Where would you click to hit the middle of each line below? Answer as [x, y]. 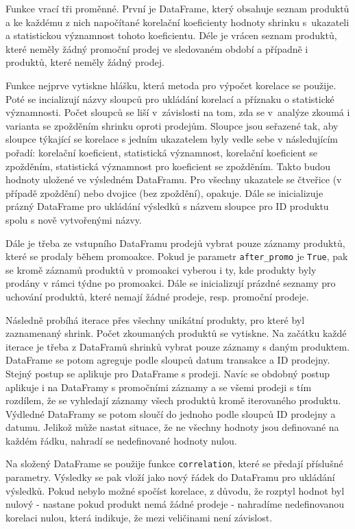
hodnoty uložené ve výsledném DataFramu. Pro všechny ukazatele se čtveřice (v [174, 179]
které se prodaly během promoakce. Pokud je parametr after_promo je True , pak [177, 256]
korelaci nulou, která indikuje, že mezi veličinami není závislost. [139, 517]
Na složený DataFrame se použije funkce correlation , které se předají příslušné [174, 463]
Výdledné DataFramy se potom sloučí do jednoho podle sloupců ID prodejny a [171, 413]
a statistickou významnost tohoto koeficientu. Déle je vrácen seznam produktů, [171, 35]
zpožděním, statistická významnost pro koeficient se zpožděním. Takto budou [168, 166]
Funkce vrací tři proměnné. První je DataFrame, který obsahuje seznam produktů [177, 8]
